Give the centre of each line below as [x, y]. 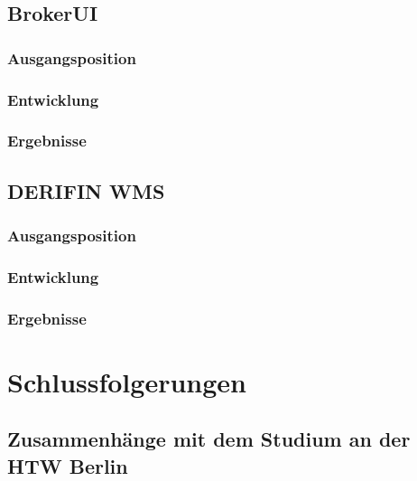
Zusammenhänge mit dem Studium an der [209, 439]
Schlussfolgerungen [127, 381]
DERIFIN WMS [86, 190]
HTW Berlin [68, 465]
